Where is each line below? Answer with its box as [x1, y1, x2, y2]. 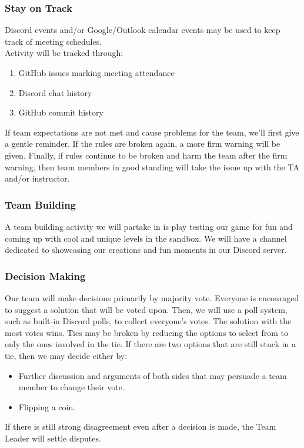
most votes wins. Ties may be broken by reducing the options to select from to [5, 326, 288, 338]
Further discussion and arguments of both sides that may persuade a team [18, 369, 287, 381]
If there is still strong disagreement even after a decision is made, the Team [5, 420, 276, 433]
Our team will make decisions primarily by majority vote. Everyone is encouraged [5, 291, 299, 304]
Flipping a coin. [18, 400, 76, 413]
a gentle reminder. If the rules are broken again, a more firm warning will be [5, 137, 280, 150]
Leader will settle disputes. [5, 431, 101, 444]
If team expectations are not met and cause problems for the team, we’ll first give [5, 126, 299, 138]
